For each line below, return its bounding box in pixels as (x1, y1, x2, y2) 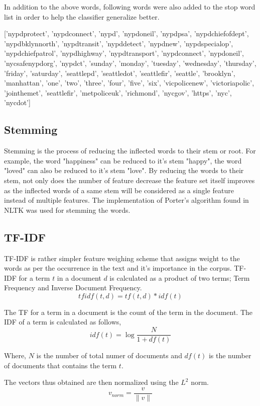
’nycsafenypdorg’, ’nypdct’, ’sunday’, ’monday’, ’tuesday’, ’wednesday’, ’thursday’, (4, 57, 256, 68)
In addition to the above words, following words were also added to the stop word (4, 2, 255, 12)
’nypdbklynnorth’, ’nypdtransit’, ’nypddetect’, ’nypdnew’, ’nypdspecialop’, (4, 38, 233, 48)
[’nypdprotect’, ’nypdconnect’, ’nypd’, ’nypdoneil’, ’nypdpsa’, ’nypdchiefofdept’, (4, 28, 249, 39)
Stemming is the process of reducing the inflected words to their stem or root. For (4, 145, 256, 156)
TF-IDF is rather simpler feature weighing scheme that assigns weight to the (4, 253, 240, 263)
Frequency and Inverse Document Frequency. (4, 282, 142, 293)
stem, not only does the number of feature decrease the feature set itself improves (4, 175, 255, 185)
